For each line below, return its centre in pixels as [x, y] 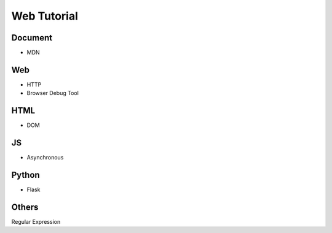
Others [25, 207]
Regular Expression [36, 221]
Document [32, 38]
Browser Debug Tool [53, 93]
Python [26, 175]
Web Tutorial [45, 16]
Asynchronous [45, 158]
